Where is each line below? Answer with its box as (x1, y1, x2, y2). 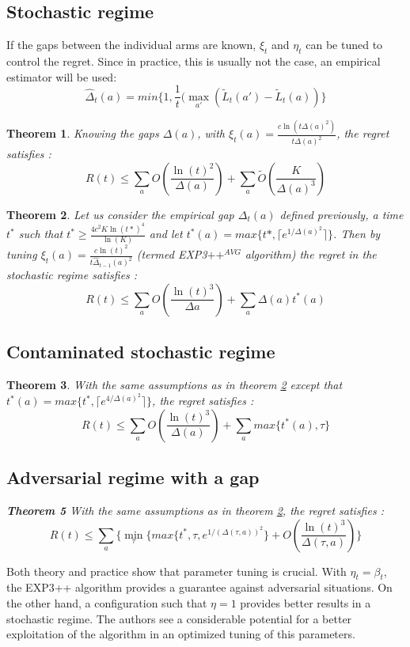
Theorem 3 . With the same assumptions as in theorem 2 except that (6, 376, 343, 393)
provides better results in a (240, 595, 371, 611)
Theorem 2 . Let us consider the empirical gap (6, 206, 234, 222)
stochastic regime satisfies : (6, 267, 138, 283)
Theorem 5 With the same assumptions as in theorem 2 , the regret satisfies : (6, 502, 384, 519)
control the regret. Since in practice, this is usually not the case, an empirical (6, 53, 381, 69)
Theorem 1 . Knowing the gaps (6, 125, 159, 142)
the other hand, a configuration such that (6, 595, 207, 611)
